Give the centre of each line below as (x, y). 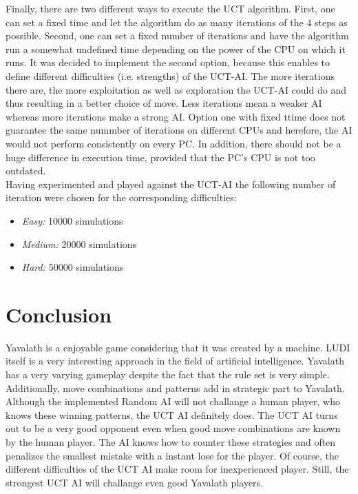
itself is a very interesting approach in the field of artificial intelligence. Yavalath (175, 361)
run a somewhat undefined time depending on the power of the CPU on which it (176, 49)
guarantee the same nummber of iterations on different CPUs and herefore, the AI (179, 130)
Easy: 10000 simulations (72, 220)
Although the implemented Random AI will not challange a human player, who (173, 401)
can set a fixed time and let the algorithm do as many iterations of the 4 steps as (177, 22)
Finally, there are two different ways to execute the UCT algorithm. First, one (170, 8)
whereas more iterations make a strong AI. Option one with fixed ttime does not (176, 116)
